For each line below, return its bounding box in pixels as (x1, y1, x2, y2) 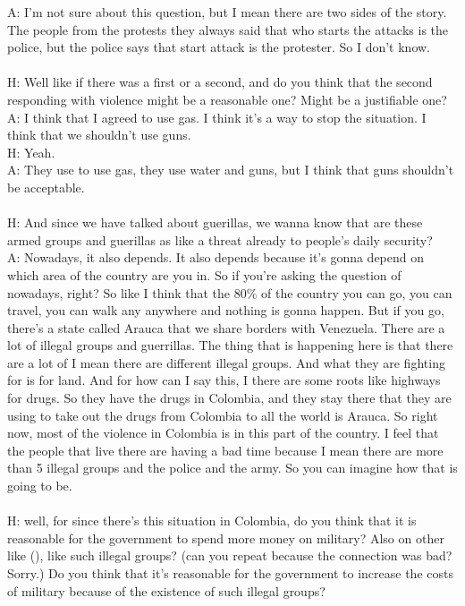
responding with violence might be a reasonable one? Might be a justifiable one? (7, 90, 447, 108)
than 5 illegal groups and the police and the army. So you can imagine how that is (7, 458, 458, 477)
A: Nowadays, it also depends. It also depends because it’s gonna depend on (7, 248, 425, 267)
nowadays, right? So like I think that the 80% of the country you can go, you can (7, 283, 452, 302)
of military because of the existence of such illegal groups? (7, 581, 325, 600)
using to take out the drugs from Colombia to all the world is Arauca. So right (7, 405, 438, 424)
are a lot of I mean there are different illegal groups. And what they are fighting (7, 353, 445, 371)
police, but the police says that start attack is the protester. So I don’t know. (7, 38, 430, 56)
